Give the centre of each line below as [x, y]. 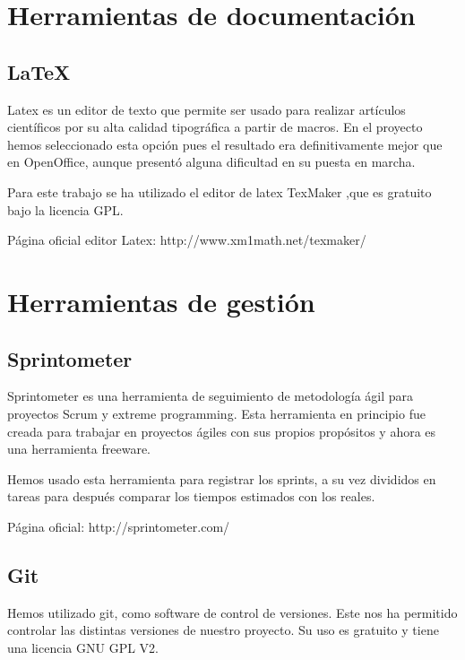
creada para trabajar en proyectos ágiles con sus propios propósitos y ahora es [222, 431]
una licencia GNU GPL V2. [83, 647]
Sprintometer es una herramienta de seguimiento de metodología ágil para [211, 396]
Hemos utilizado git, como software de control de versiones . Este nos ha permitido [232, 612]
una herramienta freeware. [79, 449]
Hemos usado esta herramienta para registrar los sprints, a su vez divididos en [222, 478]
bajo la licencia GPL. [65, 209]
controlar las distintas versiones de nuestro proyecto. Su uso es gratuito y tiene [223, 630]
